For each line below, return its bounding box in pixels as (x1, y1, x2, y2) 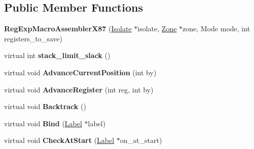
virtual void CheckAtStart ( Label (4, 135, 115, 145)
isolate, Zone (137, 23, 177, 34)
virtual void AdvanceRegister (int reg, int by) (4, 84, 154, 94)
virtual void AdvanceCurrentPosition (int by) (4, 67, 157, 77)
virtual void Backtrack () (4, 101, 86, 112)
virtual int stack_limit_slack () (4, 50, 111, 61)
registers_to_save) (4, 33, 63, 43)
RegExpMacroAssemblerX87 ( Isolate (4, 23, 132, 34)
